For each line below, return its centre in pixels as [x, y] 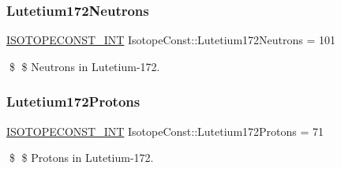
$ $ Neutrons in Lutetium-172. [84, 66]
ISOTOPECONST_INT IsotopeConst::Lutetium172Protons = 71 [165, 131]
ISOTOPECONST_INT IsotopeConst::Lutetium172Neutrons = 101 [171, 40]
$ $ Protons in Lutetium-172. [81, 158]
